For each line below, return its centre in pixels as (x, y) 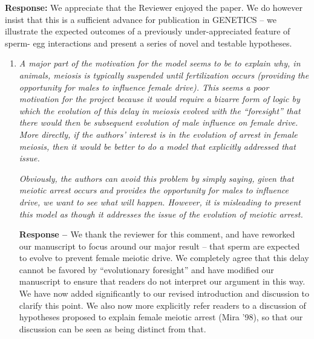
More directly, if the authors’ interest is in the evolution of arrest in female (158, 134)
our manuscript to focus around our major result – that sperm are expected (159, 246)
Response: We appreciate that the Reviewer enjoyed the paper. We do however (154, 7)
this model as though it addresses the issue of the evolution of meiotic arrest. (161, 214)
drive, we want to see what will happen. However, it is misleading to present (160, 202)
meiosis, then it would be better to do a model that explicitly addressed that (157, 146)
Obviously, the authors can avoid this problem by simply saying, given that (156, 178)
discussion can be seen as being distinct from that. (113, 328)
